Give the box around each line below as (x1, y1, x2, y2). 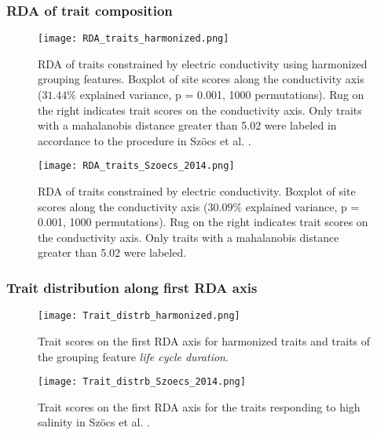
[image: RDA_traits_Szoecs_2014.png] (38, 160, 235, 172)
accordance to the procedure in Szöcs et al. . (38, 132, 251, 148)
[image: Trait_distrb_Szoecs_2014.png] (38, 376, 246, 388)
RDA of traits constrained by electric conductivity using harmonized (38, 55, 368, 71)
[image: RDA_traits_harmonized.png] (38, 33, 229, 45)
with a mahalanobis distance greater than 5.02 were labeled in (38, 117, 337, 133)
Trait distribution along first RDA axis (6, 277, 258, 297)
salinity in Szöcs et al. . (38, 414, 150, 430)
